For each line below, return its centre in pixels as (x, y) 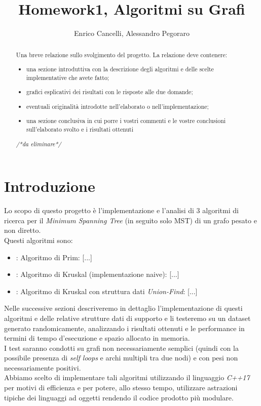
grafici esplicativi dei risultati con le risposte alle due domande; (110, 92)
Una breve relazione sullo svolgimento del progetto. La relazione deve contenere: (122, 54)
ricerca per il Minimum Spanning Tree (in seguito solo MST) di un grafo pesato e (130, 220)
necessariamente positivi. (43, 367)
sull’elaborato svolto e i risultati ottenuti (80, 129)
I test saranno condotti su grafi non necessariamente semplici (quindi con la (121, 348)
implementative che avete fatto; (68, 77)
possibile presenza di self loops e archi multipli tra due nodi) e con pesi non (121, 358)
